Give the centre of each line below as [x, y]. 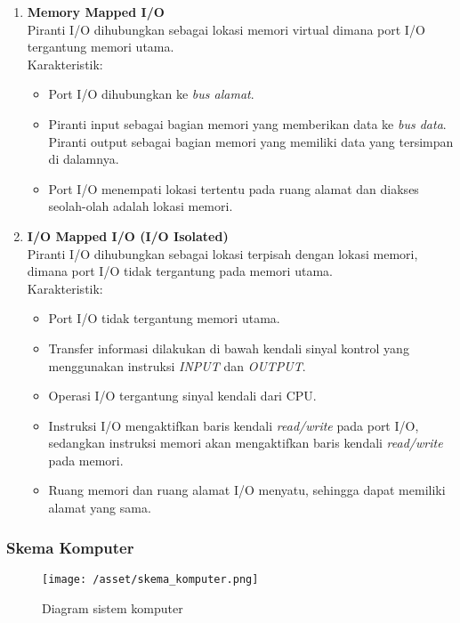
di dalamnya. [84, 159]
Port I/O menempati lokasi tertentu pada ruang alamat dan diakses [234, 188]
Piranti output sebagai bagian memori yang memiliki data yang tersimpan [251, 141]
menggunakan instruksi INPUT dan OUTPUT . [177, 365]
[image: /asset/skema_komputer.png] [150, 579]
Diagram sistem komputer [113, 607]
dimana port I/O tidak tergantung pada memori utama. [180, 271]
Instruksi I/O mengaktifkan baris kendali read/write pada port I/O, [234, 425]
